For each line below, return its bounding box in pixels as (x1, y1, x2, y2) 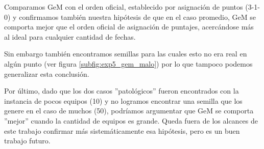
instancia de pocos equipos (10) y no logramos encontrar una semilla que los (4, 95, 243, 106)
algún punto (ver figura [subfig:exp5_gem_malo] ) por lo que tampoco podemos (4, 58, 253, 69)
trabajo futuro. (4, 135, 51, 146)
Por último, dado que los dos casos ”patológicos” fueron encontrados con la (4, 85, 239, 96)
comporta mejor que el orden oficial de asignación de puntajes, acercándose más (4, 21, 254, 32)
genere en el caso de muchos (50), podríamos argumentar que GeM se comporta (4, 105, 254, 116)
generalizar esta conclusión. (4, 68, 89, 79)
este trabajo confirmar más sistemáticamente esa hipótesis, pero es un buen (4, 125, 240, 136)
